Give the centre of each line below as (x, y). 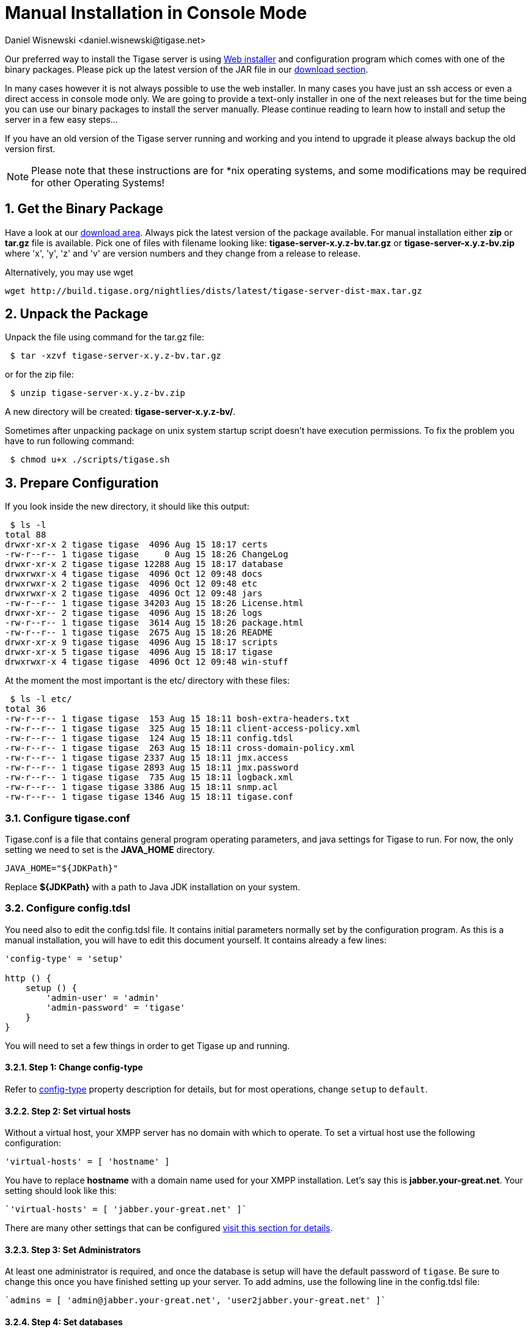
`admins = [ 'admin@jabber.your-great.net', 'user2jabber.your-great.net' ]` (196, 1301)
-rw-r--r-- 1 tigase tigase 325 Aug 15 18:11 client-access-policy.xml (183, 729)
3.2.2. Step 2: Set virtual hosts (68, 1111)
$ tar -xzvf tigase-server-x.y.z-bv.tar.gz (116, 356)
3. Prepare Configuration (82, 483)
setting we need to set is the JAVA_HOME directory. (110, 850)
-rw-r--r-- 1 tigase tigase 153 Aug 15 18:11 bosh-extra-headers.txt (178, 719)
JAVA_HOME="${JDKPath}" (62, 869)
